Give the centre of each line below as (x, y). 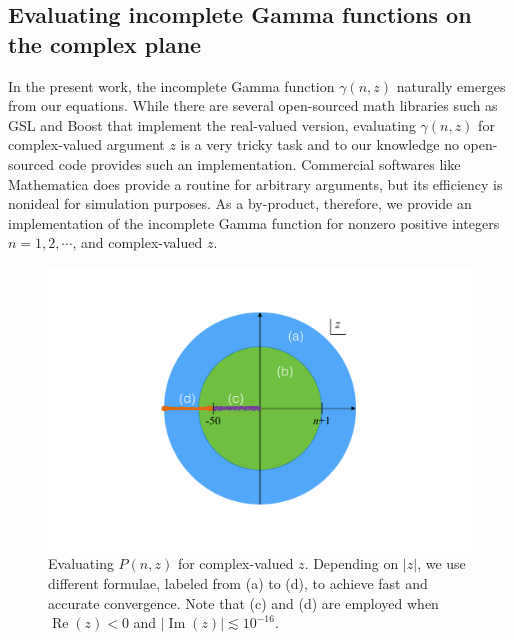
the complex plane (105, 43)
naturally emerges (451, 85)
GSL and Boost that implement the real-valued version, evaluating (212, 124)
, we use (441, 563)
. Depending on (351, 563)
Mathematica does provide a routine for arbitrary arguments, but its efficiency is (255, 183)
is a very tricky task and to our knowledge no (319, 144)
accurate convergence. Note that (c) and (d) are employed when (243, 602)
